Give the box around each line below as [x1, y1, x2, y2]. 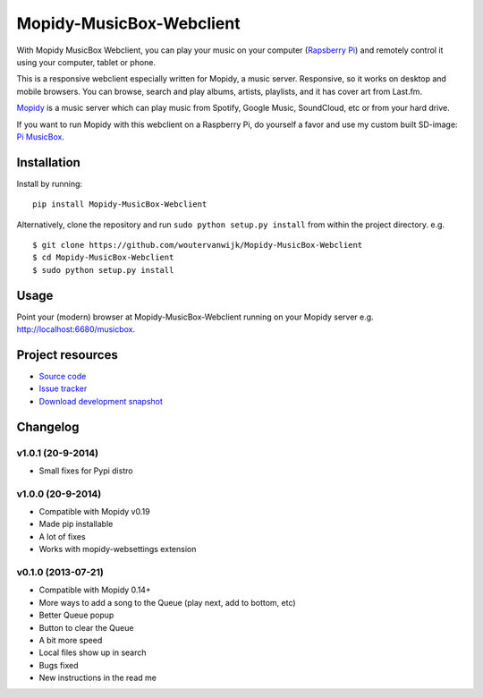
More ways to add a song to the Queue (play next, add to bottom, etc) [38, 597, 296, 608]
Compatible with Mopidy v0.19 [38, 506, 151, 517]
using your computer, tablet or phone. [16, 56, 157, 67]
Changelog [16, 419, 80, 434]
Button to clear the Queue [38, 622, 134, 633]
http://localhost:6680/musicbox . [16, 324, 136, 335]
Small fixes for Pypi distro [38, 465, 133, 476]
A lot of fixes [38, 531, 86, 541]
